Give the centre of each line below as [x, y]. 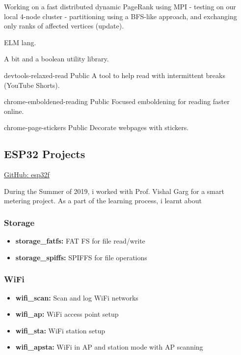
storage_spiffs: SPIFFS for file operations [81, 257]
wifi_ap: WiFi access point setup [67, 314]
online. [14, 111]
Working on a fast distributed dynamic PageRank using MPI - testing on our [120, 6]
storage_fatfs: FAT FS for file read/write [80, 241]
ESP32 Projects [45, 154]
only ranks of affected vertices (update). [64, 26]
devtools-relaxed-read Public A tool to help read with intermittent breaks [115, 75]
